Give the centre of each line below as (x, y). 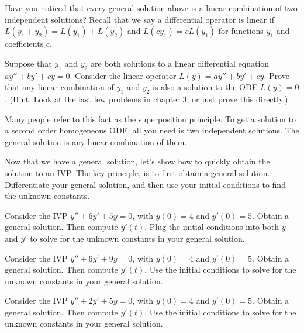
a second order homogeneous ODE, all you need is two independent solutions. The (152, 130)
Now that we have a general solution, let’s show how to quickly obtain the (137, 161)
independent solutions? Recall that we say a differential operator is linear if (140, 19)
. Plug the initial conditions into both (212, 227)
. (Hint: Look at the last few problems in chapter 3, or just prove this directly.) (146, 99)
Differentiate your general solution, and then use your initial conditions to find (145, 184)
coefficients (24, 44)
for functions (241, 31)
